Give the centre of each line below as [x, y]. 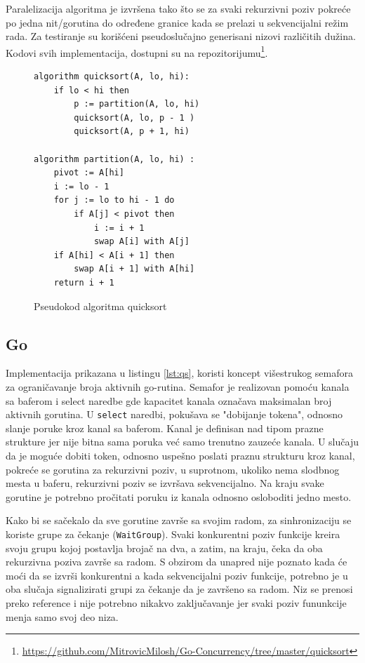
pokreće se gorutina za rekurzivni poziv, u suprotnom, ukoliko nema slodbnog [173, 469]
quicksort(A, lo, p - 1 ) [134, 118]
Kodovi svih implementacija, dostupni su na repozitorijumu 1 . [137, 51]
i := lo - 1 [81, 186]
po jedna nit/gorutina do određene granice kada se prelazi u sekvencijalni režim [177, 22]
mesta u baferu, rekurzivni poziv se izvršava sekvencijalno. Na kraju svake [165, 483]
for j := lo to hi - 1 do [114, 200]
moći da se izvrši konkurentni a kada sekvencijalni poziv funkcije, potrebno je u [177, 575]
